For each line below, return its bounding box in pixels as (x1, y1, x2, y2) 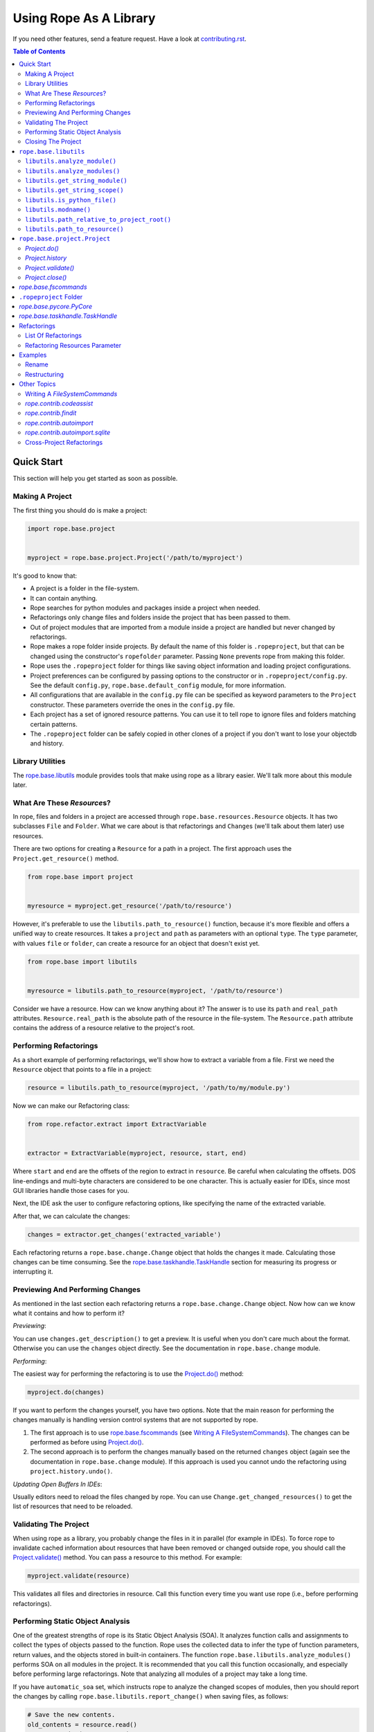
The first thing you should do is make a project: (12, 506, 148, 514)
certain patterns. (30, 720, 78, 728)
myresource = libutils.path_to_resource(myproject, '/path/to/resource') (27, 987, 283, 994)
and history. (30, 739, 64, 748)
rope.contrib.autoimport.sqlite (25, 428, 111, 436)
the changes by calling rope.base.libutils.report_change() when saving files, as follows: (12, 1693, 289, 1701)
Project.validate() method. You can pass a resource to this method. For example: (12, 1553, 242, 1562)
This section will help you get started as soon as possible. (12, 475, 178, 483)
